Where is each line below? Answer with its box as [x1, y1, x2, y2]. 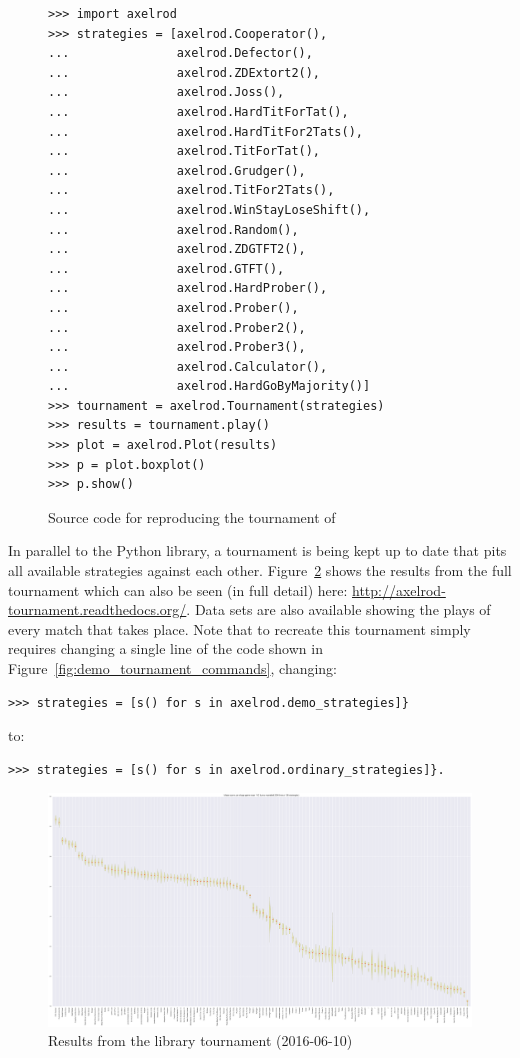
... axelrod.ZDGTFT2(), [48, 242, 306, 257]
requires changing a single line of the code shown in [8, 638, 323, 659]
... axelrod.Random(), [48, 222, 299, 237]
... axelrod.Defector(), [48, 46, 313, 61]
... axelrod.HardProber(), [48, 281, 328, 296]
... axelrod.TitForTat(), [48, 144, 321, 159]
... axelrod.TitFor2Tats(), [48, 183, 335, 198]
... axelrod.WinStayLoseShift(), [48, 202, 371, 217]
